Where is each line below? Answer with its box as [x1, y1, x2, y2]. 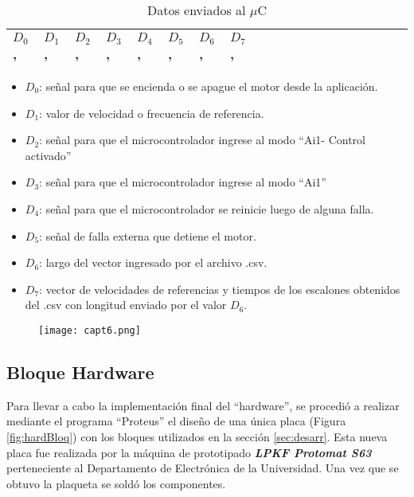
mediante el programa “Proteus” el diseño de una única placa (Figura [6, 413, 346, 429]
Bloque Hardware [6, 359, 154, 384]
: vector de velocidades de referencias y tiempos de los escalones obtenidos [39, 280, 400, 297]
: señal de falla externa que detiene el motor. [39, 227, 256, 244]
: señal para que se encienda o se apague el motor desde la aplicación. [39, 77, 378, 94]
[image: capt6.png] [38, 324, 141, 336]
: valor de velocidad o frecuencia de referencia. [39, 104, 264, 121]
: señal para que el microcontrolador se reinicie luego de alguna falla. [39, 200, 374, 217]
